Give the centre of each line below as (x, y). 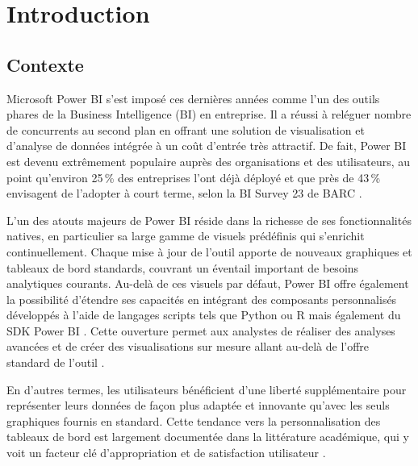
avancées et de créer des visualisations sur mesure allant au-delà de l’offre (188, 346)
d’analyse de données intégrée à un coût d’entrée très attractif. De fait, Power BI (207, 146)
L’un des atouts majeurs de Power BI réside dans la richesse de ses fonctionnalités (209, 220)
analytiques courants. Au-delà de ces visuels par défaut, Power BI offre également (208, 283)
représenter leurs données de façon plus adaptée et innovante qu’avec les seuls (198, 405)
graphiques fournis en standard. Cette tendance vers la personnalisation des (194, 420)
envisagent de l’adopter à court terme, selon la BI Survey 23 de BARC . (184, 193)
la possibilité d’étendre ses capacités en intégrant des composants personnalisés (202, 299)
